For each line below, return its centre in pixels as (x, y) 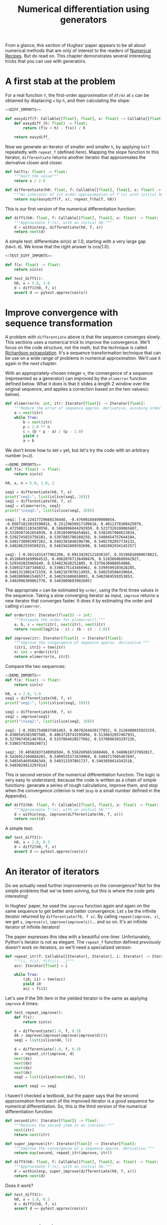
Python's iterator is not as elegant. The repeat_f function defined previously (83, 942)
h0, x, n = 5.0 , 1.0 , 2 (30, 483)
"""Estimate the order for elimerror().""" (60, 620)
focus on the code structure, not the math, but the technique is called (76, 348)
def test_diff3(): (24, 1195)
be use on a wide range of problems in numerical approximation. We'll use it (83, 358)
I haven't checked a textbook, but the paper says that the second (72, 1096)
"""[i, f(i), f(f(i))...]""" (44, 961)
